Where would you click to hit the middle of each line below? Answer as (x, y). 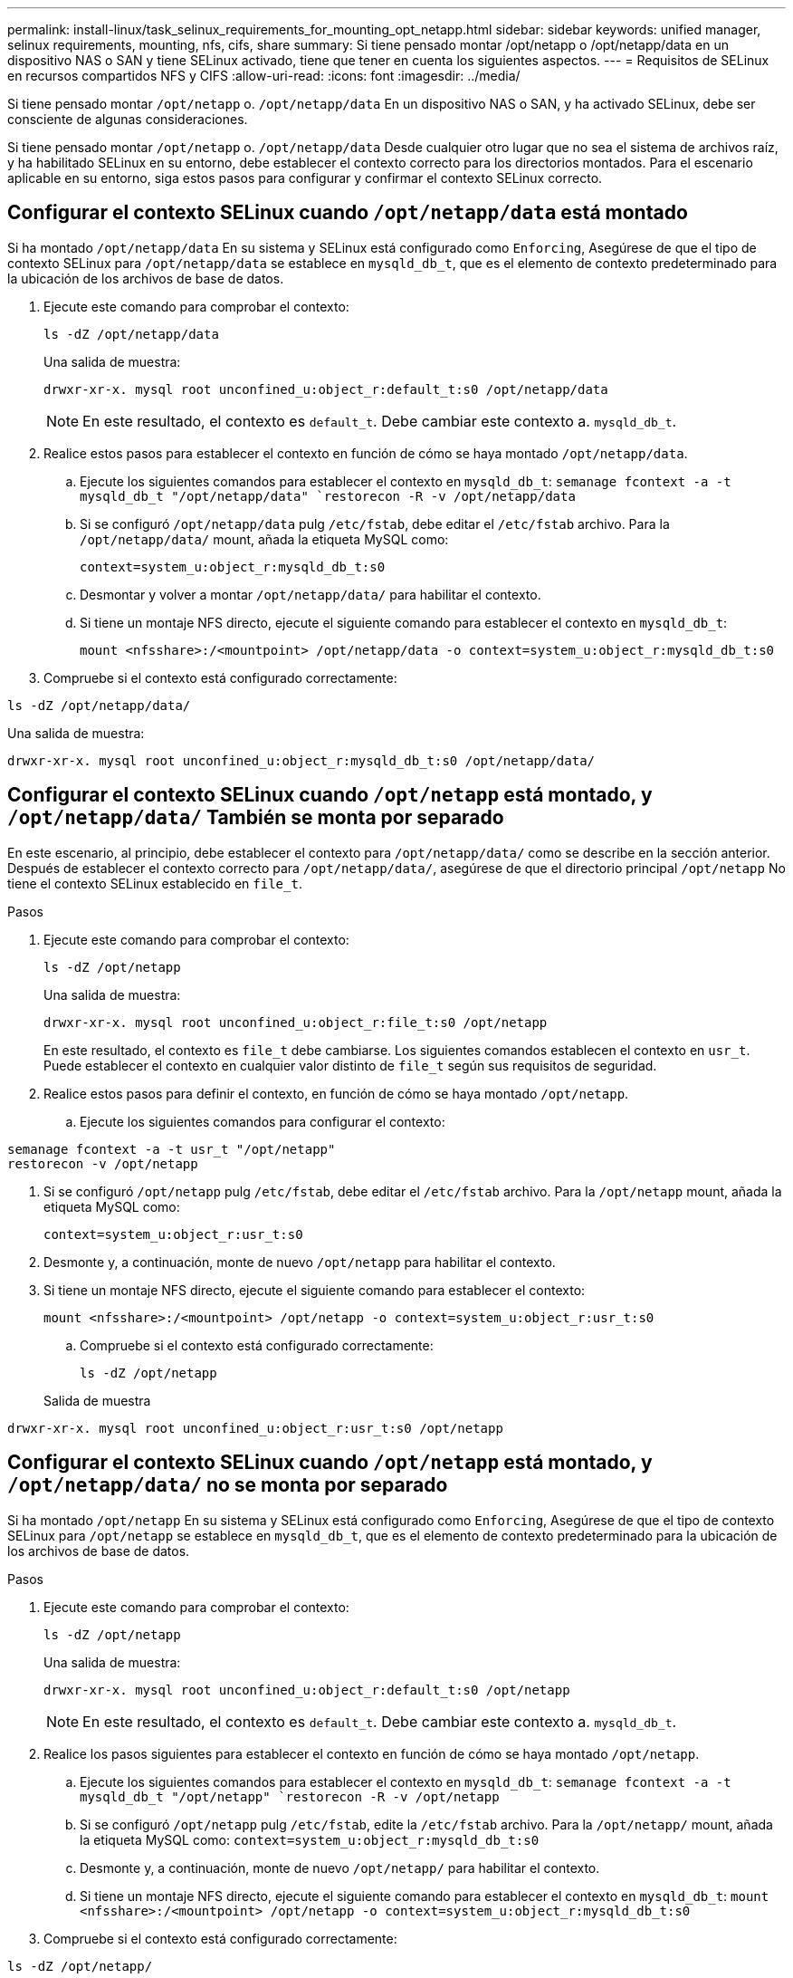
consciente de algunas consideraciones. (128, 119)
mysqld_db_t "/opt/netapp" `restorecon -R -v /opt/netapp (290, 1796)
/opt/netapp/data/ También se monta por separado (256, 818)
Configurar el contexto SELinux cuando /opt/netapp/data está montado (348, 213)
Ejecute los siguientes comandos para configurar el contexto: (263, 1121)
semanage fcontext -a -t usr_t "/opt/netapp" (172, 1149)
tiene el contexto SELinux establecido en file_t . (155, 883)
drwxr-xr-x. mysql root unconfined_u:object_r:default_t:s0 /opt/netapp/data (326, 389)
